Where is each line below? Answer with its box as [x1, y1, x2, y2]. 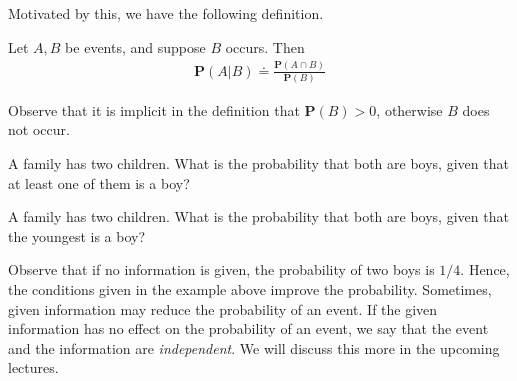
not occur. [8, 119, 70, 140]
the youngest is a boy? [8, 225, 146, 246]
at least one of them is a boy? [8, 172, 190, 193]
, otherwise [376, 99, 443, 120]
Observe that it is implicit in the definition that [8, 99, 300, 120]
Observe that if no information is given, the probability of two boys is [8, 259, 435, 280]
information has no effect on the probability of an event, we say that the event [8, 318, 489, 339]
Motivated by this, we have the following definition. [8, 3, 324, 23]
